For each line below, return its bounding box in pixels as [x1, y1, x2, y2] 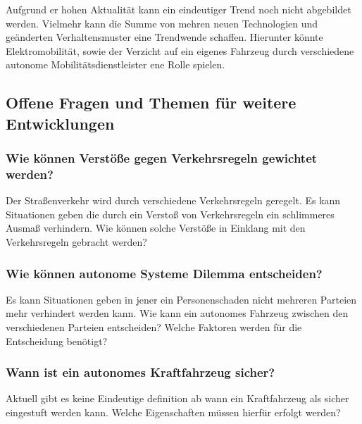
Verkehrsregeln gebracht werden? [6, 235, 147, 249]
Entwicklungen [6, 112, 115, 134]
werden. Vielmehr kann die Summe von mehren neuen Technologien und [6, 15, 318, 30]
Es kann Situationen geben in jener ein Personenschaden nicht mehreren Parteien [6, 292, 357, 306]
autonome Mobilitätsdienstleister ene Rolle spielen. [6, 57, 225, 72]
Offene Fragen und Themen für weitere [6, 92, 297, 113]
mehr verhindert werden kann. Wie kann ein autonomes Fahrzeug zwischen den [6, 306, 349, 320]
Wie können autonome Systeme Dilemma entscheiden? [6, 264, 323, 282]
